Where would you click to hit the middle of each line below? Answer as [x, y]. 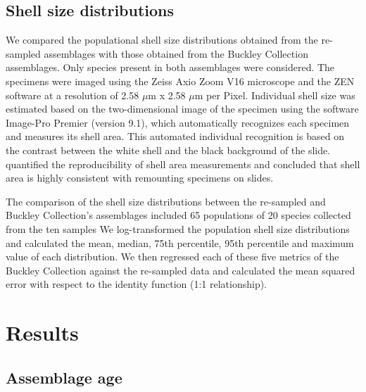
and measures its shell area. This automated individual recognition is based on [175, 136]
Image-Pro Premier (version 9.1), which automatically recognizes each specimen [178, 122]
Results [42, 333]
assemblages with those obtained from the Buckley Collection [176, 53]
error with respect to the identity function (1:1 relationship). [136, 284]
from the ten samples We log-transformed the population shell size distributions [178, 228]
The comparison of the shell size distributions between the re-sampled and [166, 201]
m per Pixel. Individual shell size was [275, 95]
